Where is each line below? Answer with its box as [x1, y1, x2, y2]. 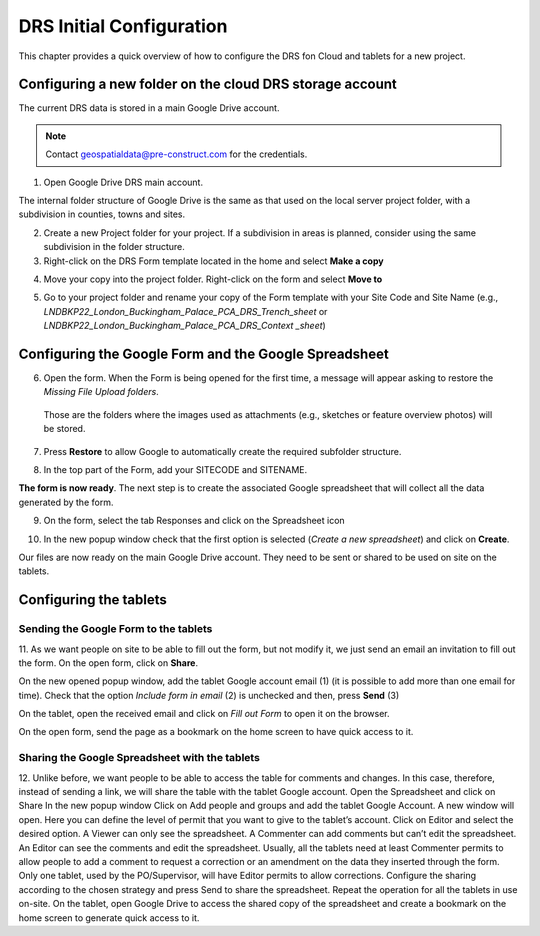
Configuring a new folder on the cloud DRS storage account [18, 76, 397, 93]
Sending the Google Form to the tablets [18, 622, 213, 636]
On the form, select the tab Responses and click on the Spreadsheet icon [43, 515, 345, 527]
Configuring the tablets [18, 591, 167, 609]
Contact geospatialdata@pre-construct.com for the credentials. [45, 148, 308, 160]
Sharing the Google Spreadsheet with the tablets [18, 751, 260, 765]
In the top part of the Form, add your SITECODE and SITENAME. [43, 464, 308, 475]
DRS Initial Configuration [18, 15, 228, 37]
